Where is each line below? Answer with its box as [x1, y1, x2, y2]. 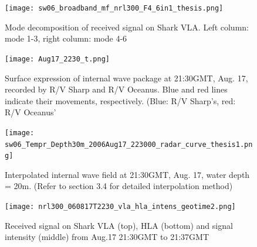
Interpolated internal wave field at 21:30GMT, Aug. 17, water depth [5, 168, 250, 180]
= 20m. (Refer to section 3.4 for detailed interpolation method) [5, 180, 233, 192]
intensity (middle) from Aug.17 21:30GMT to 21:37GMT [5, 231, 209, 243]
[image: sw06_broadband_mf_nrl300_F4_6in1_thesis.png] [5, 4, 224, 12]
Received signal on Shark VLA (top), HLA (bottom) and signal [5, 219, 233, 231]
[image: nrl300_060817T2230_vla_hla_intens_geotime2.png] [5, 203, 236, 211]
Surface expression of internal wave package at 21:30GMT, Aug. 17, [5, 71, 248, 84]
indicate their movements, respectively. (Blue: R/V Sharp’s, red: [5, 94, 236, 107]
